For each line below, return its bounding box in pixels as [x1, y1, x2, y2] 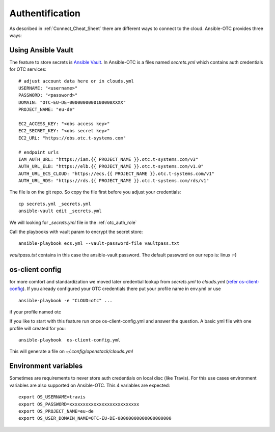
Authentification [9, 8, 81, 19]
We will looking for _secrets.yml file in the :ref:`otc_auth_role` [9, 219, 137, 225]
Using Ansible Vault [9, 46, 74, 54]
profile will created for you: [9, 325, 66, 331]
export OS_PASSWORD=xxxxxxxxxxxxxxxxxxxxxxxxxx [18, 401, 140, 407]
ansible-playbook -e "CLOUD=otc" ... [18, 298, 113, 303]
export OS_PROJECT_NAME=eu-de [18, 408, 94, 414]
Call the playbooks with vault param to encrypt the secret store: [9, 229, 143, 235]
